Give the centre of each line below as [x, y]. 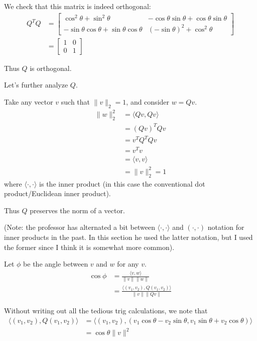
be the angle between [56, 264]
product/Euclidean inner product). [57, 193]
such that [76, 101]
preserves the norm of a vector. [77, 210]
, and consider [148, 101]
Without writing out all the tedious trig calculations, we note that [106, 311]
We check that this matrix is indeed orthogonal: [78, 6]
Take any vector [29, 101]
